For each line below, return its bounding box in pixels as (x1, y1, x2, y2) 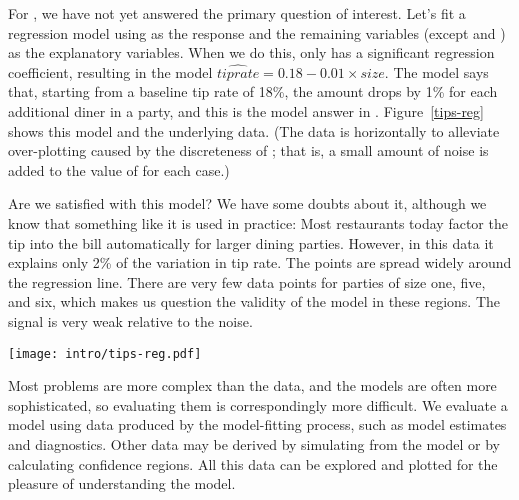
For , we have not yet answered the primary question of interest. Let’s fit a (8, 3, 466, 23)
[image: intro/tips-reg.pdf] (8, 346, 202, 361)
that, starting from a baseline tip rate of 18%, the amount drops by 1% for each (8, 81, 498, 102)
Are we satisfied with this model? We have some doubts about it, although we (8, 193, 487, 214)
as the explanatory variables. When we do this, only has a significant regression (8, 42, 495, 63)
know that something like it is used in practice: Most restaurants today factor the (8, 212, 508, 233)
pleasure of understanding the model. (8, 473, 236, 494)
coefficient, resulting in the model (8, 61, 213, 82)
